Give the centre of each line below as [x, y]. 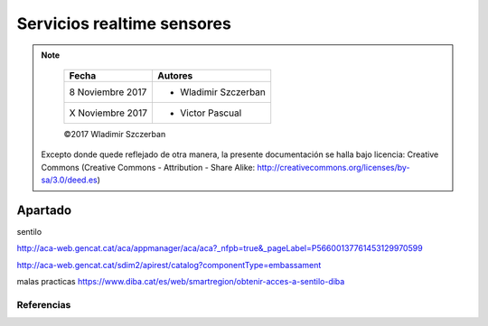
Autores [175, 75]
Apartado [44, 210]
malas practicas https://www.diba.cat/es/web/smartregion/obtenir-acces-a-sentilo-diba [181, 282]
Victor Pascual [211, 113]
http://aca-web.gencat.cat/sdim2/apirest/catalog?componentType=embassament [169, 265]
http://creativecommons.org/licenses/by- [333, 167]
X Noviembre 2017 [108, 113]
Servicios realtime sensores [124, 23]
